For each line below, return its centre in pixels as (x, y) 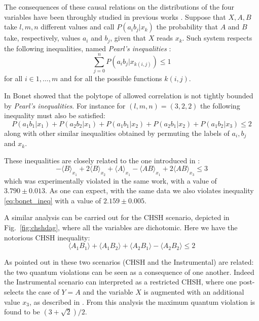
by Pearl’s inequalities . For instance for (65, 105)
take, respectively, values (42, 38)
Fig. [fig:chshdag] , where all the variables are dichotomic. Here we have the (121, 227)
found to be (22, 312)
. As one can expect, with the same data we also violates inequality (149, 190)
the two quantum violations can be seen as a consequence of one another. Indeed (129, 272)
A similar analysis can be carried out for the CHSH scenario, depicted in (117, 217)
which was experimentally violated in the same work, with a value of (110, 180)
